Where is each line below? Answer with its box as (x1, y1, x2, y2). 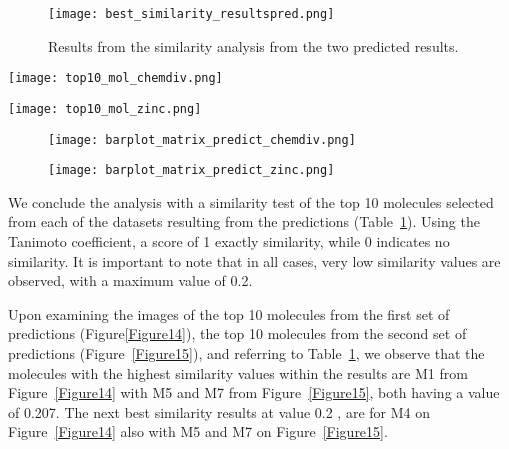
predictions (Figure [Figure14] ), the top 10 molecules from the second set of (8, 323, 467, 344)
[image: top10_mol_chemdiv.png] (8, 71, 223, 86)
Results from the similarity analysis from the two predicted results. (48, 35, 459, 56)
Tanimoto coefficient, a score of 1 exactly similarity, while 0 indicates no (8, 231, 450, 252)
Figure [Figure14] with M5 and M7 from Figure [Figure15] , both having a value (8, 382, 500, 403)
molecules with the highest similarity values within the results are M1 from (8, 362, 468, 383)
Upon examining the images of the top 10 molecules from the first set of (8, 303, 450, 324)
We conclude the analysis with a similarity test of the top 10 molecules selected (8, 191, 494, 212)
